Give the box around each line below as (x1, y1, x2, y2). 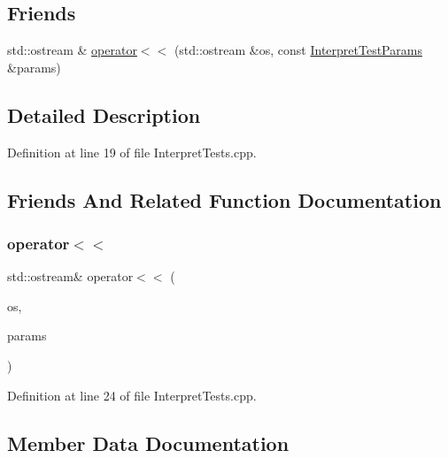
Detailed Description (7, 101, 201, 128)
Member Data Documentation (7, 429, 290, 456)
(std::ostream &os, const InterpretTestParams (174, 41, 422, 59)
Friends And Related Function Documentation (7, 186, 442, 213)
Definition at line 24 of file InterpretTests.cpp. (7, 385, 257, 404)
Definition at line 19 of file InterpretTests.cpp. (7, 142, 257, 161)
